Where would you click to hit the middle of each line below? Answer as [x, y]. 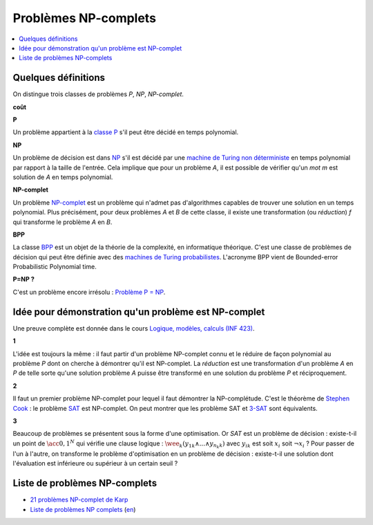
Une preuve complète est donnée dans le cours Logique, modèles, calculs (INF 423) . [134, 328]
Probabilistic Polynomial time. [55, 267]
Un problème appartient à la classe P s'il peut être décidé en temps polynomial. [126, 132]
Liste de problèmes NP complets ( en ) [83, 509]
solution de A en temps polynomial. [63, 177]
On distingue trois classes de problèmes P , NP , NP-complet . [98, 94]
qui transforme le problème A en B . [63, 222]
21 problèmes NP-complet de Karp [79, 500]
